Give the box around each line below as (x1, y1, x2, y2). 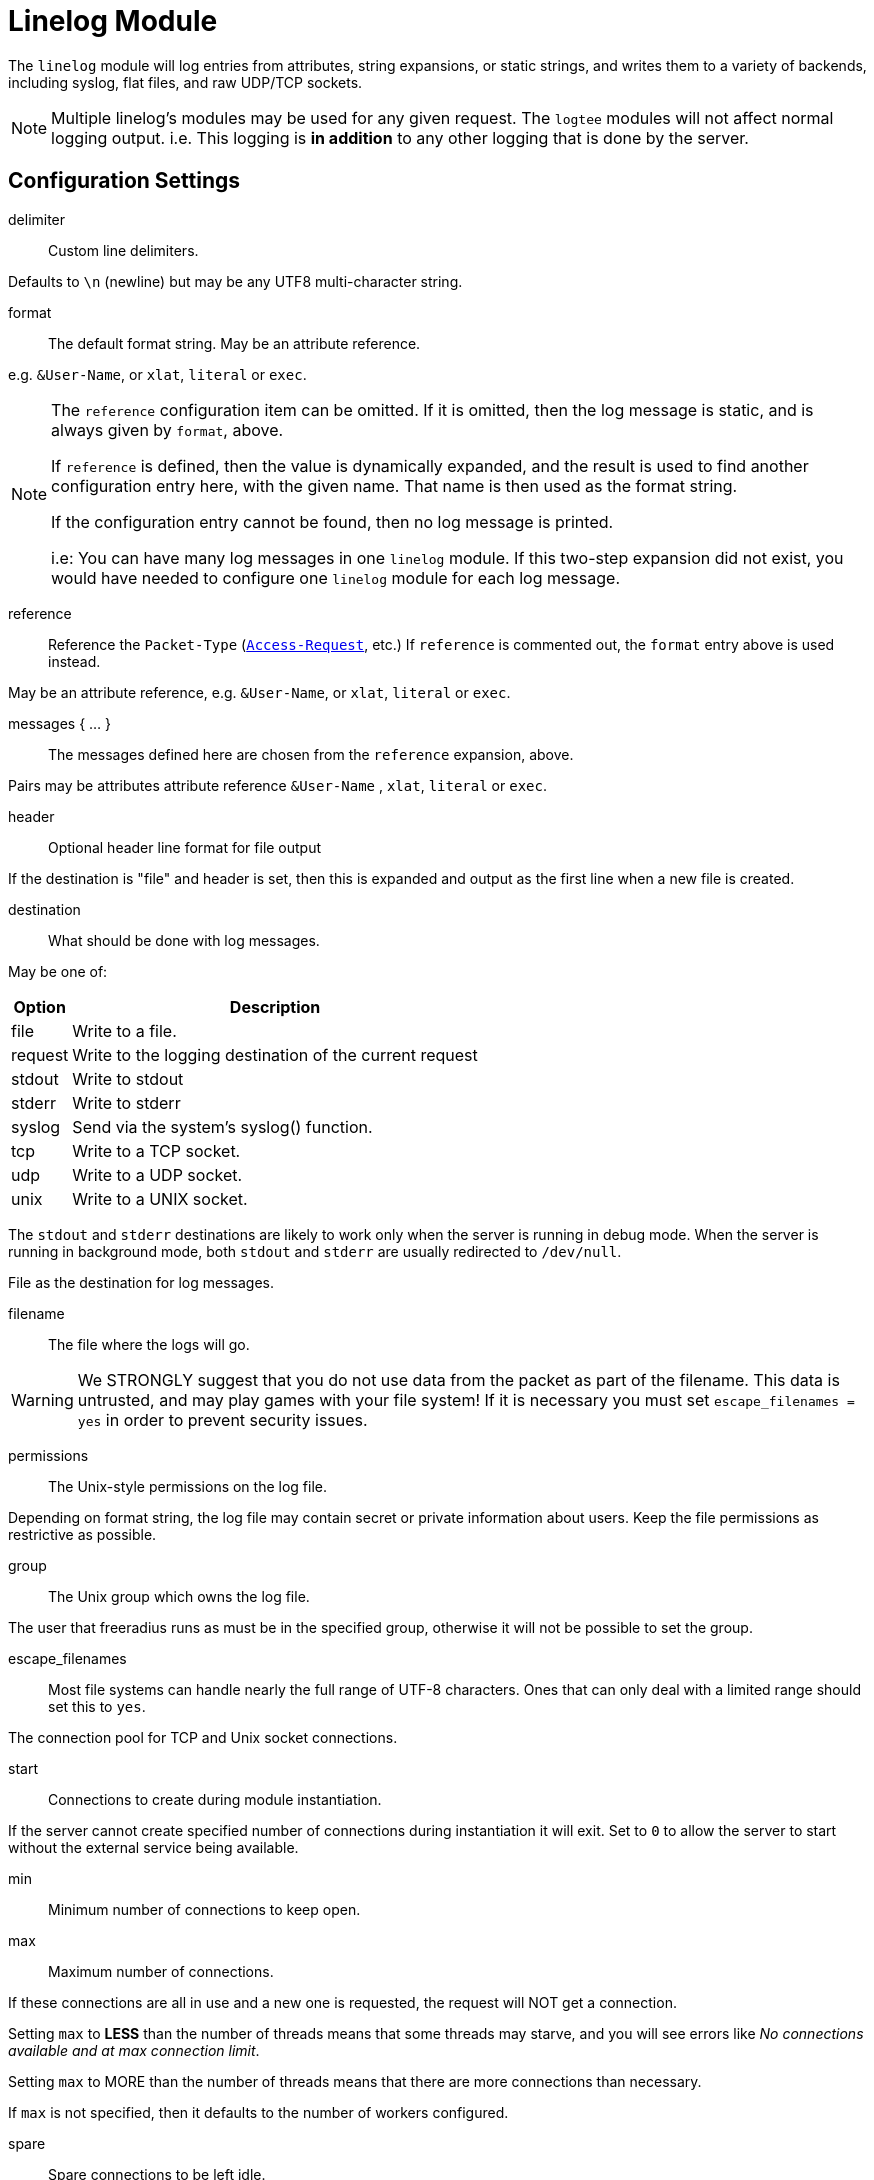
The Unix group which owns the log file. (48, 1587, 310, 1605)
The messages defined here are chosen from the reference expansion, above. (48, 745, 574, 763)
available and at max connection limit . (8, 2041, 260, 2059)
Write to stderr (72, 1092, 181, 1113)
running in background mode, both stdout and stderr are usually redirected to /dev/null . (8, 1242, 622, 1260)
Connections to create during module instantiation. (48, 1790, 382, 1808)
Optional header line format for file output (48, 838, 322, 856)
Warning (11, 1389, 74, 1410)
